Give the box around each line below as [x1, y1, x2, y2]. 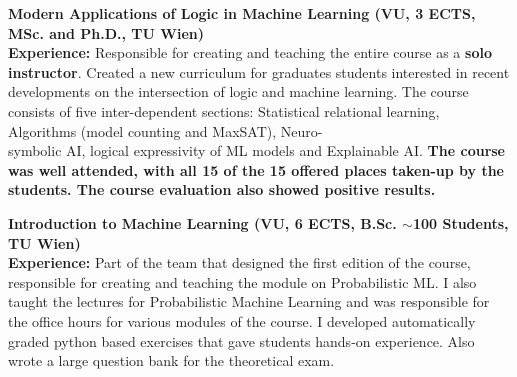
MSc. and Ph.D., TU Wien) [8, 22, 204, 43]
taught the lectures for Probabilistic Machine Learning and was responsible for [8, 291, 490, 312]
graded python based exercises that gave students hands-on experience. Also [8, 330, 475, 351]
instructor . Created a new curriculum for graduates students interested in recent [8, 61, 510, 82]
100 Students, [412, 212, 509, 233]
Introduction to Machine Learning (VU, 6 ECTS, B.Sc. [8, 212, 397, 233]
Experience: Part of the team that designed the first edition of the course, [8, 252, 471, 273]
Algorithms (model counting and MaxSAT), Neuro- [8, 120, 323, 141]
